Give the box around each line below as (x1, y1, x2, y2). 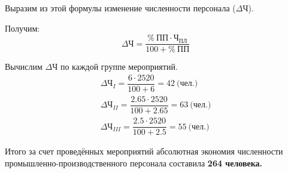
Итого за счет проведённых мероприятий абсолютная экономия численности (5, 145, 283, 157)
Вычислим (5, 60, 43, 73)
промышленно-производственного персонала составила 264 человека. (5, 156, 263, 169)
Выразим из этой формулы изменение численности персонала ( (5, 2, 236, 14)
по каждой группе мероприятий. (60, 60, 178, 73)
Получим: (5, 21, 40, 34)
